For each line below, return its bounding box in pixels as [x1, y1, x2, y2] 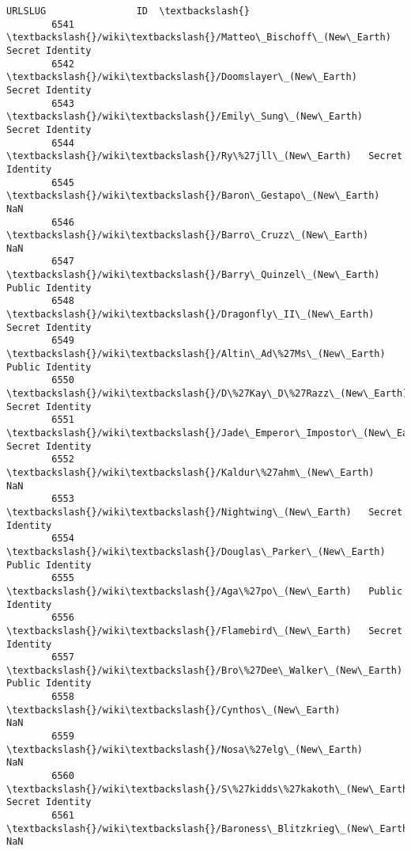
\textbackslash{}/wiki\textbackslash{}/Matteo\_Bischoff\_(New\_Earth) [6, 32, 391, 44]
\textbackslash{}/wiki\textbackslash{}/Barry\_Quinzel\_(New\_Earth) [6, 269, 380, 281]
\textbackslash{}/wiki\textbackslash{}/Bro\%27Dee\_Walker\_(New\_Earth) [6, 664, 403, 676]
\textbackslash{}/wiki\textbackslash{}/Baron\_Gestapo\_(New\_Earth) [6, 190, 380, 202]
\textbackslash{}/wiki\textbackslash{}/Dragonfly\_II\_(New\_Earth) [6, 309, 375, 321]
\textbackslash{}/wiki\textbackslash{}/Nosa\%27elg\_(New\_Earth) [6, 743, 364, 755]
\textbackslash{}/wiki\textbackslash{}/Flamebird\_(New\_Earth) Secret [6, 625, 403, 636]
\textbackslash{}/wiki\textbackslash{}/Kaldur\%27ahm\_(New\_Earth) [6, 466, 375, 478]
